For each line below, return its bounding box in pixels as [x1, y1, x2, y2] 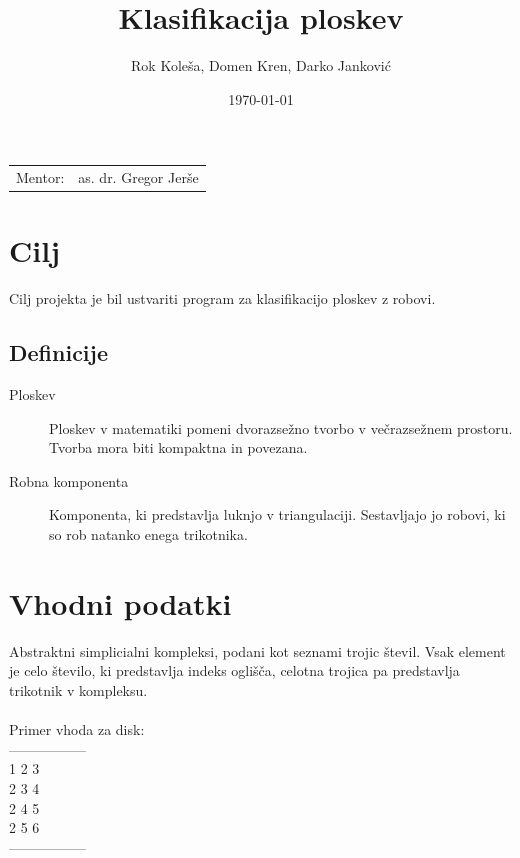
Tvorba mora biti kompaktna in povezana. [49, 437, 308, 458]
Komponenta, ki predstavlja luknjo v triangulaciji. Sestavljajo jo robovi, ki [49, 504, 506, 525]
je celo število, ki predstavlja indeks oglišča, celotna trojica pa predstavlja [9, 660, 460, 681]
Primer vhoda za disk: [9, 719, 145, 740]
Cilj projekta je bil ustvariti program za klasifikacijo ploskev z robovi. [9, 288, 436, 309]
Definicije [9, 337, 108, 368]
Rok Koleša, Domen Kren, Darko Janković [131, 55, 391, 76]
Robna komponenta [9, 470, 129, 491]
